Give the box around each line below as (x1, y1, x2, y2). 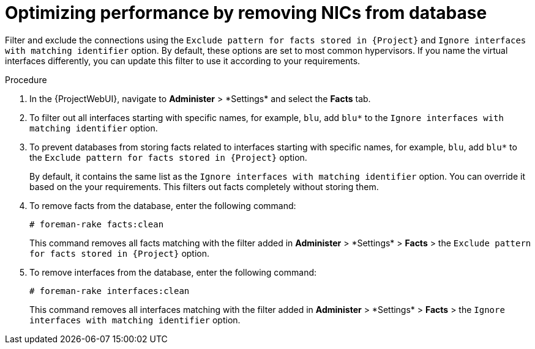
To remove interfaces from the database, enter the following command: (29, 266, 317, 277)
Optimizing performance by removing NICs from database (5, 2, 487, 23)
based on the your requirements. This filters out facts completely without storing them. (29, 181, 379, 192)
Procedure (5, 74, 47, 85)
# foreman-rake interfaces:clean (29, 285, 190, 296)
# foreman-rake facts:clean (29, 219, 164, 229)
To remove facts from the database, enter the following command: (29, 200, 296, 211)
